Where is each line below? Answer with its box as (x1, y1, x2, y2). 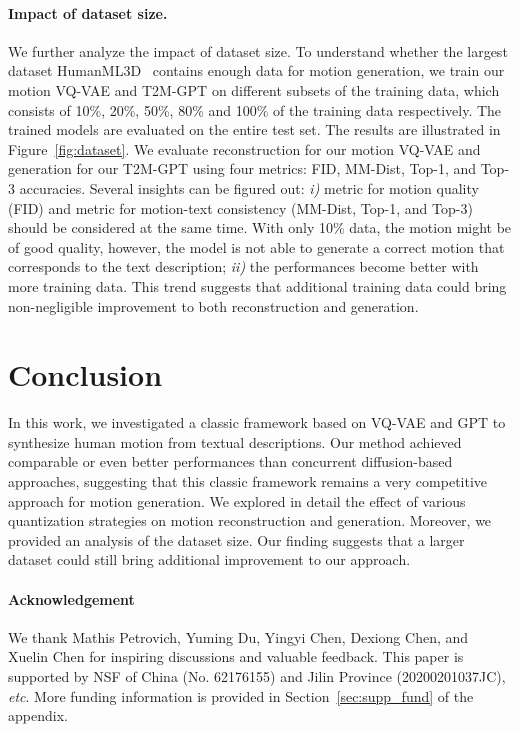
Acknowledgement (8, 588, 135, 609)
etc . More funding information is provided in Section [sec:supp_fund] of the (8, 685, 474, 706)
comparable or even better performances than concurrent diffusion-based (8, 451, 453, 472)
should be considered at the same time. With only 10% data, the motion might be (8, 217, 512, 238)
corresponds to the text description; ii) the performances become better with (8, 256, 479, 277)
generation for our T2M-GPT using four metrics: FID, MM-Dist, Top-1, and (8, 158, 477, 179)
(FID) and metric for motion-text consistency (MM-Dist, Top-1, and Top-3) (8, 197, 473, 218)
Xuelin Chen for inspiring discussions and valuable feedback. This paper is (8, 646, 464, 667)
